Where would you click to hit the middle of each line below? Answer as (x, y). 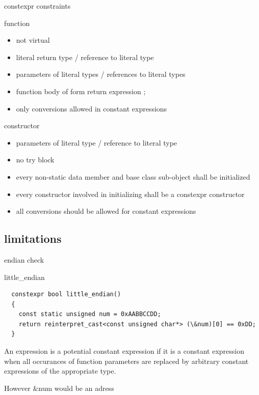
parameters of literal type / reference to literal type (97, 142)
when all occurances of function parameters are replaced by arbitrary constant (126, 361)
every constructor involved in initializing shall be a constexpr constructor (130, 194)
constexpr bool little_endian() (66, 294)
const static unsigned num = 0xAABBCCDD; (90, 314)
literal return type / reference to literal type (85, 57)
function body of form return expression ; (81, 91)
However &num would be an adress (59, 388)
